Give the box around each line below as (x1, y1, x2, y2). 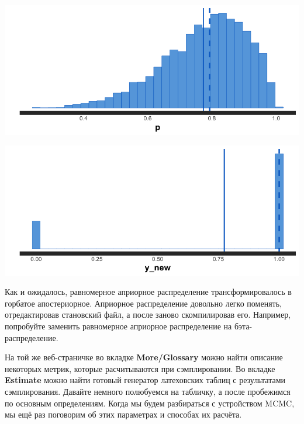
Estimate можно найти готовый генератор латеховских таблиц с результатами (5, 374, 286, 386)
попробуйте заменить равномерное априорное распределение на (5, 320, 232, 332)
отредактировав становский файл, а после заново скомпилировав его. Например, (5, 308, 291, 321)
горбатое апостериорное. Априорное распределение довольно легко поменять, (5, 297, 282, 309)
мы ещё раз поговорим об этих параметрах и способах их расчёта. (5, 408, 242, 420)
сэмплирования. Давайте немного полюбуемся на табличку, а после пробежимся (5, 385, 291, 397)
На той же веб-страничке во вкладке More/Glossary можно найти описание (5, 351, 283, 363)
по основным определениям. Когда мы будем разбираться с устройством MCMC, (5, 397, 295, 409)
